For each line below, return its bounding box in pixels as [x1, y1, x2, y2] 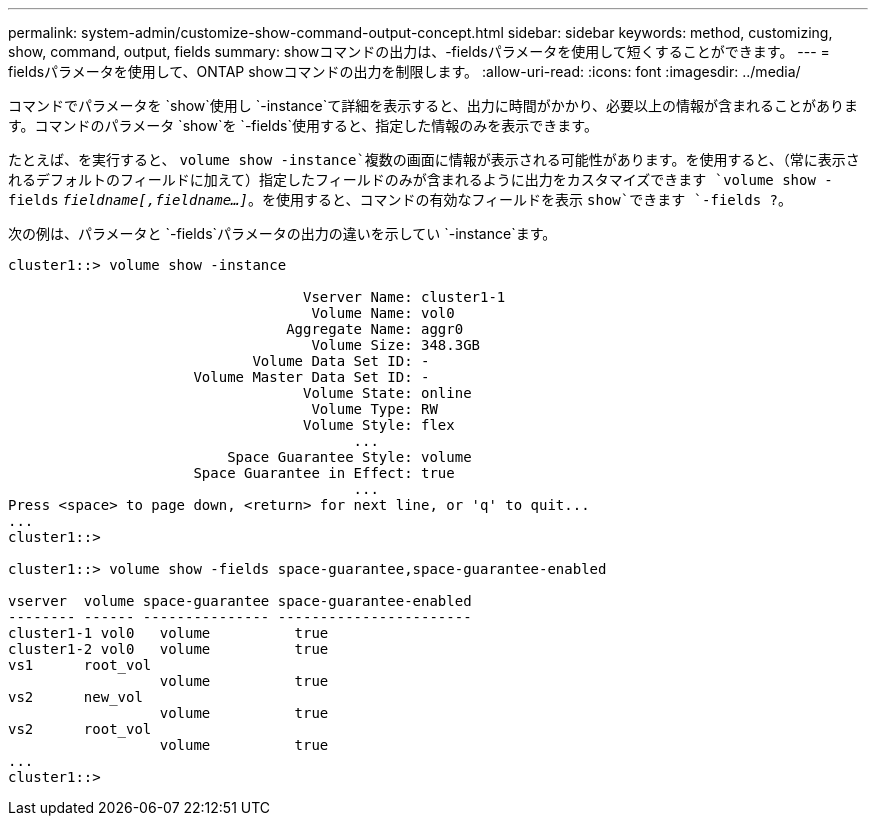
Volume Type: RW [311, 401, 438, 417]
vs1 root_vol [8, 657, 152, 673]
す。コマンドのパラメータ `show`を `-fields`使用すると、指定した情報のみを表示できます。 [8, 117, 598, 134]
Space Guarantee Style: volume [227, 449, 472, 465]
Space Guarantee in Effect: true [193, 465, 455, 481]
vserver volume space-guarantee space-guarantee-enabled [8, 593, 472, 609]
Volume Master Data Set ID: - [193, 369, 430, 385]
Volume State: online [303, 385, 472, 401]
